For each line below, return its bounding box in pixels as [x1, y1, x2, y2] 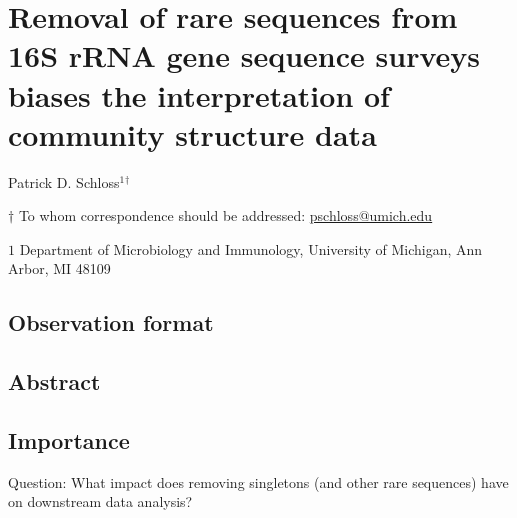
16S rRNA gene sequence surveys [8, 35, 480, 76]
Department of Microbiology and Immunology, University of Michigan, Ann [19, 238, 483, 259]
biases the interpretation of [8, 74, 390, 115]
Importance [8, 425, 130, 456]
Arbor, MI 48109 [8, 258, 111, 279]
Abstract [8, 366, 101, 397]
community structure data [8, 113, 377, 154]
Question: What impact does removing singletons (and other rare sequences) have [8, 471, 509, 492]
